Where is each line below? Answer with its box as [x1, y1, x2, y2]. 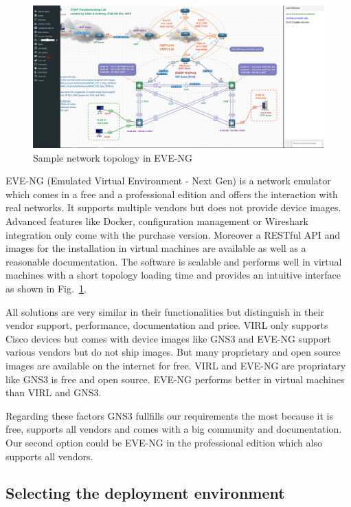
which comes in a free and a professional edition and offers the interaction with [5, 186, 338, 201]
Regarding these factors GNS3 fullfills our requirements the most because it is [5, 408, 334, 422]
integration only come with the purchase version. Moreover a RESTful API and [5, 227, 341, 241]
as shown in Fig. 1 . [5, 281, 87, 295]
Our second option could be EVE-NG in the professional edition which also [5, 435, 322, 449]
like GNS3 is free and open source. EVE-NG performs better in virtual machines [5, 371, 345, 386]
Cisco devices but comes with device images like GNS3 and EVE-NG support [5, 331, 331, 345]
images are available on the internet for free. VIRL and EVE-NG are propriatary [5, 358, 346, 372]
